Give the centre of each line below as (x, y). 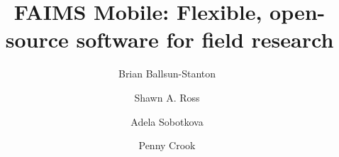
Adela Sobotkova (167, 121)
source (37, 39)
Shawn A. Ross (167, 97)
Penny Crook (167, 145)
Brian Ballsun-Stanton (167, 74)
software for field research (205, 39)
